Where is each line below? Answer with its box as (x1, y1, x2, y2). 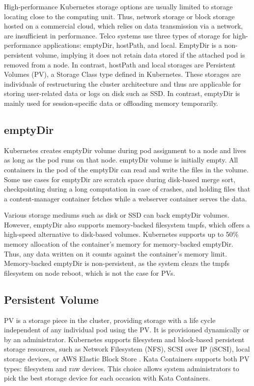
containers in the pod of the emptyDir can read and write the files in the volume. (4, 164, 249, 174)
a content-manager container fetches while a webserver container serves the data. (4, 193, 247, 203)
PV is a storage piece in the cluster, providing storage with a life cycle (4, 315, 216, 325)
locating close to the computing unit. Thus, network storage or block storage (4, 11, 235, 21)
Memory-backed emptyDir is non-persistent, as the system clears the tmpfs (4, 258, 230, 268)
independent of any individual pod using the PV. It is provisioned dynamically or (4, 324, 250, 335)
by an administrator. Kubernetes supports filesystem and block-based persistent (4, 334, 245, 344)
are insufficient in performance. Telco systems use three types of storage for (4, 30, 231, 40)
